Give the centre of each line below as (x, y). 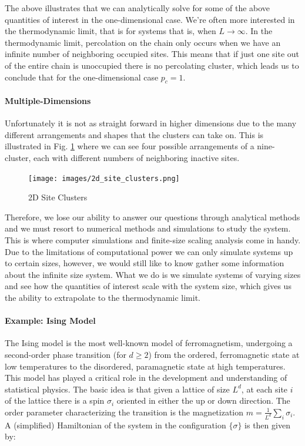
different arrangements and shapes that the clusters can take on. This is (134, 134)
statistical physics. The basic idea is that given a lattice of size (117, 389)
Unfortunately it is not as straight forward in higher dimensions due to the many (151, 123)
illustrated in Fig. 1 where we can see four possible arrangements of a (130, 146)
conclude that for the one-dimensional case (82, 77)
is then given (267, 425)
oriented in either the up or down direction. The (203, 400)
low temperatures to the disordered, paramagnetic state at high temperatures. (145, 366)
